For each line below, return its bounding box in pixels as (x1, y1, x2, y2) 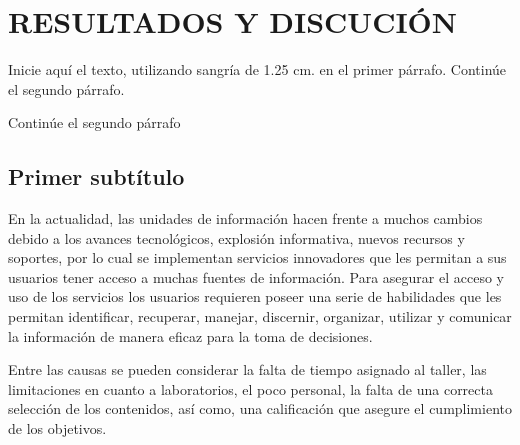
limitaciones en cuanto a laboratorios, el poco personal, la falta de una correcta (8, 378, 493, 399)
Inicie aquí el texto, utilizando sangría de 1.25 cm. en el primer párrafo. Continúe (8, 59, 507, 80)
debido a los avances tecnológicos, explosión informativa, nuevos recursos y (8, 227, 465, 248)
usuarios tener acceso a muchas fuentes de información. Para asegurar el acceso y (8, 266, 504, 287)
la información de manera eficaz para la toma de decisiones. (8, 325, 373, 346)
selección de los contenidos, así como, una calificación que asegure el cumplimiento (8, 398, 512, 419)
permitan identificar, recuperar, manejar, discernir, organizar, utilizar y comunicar (8, 306, 512, 327)
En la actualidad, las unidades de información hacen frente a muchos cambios (8, 208, 483, 229)
